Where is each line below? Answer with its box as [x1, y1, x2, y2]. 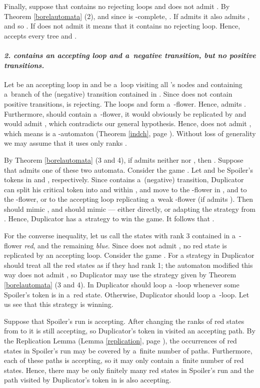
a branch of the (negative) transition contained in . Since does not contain [4, 89, 232, 99]
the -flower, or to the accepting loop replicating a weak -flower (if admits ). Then [4, 194, 253, 204]
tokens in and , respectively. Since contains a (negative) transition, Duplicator [4, 174, 244, 185]
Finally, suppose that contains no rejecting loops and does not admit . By [4, 1, 230, 11]
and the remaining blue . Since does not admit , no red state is [37, 240, 227, 250]
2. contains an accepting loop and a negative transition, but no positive [4, 50, 256, 60]
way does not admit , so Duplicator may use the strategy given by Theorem [4, 269, 236, 280]
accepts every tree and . [4, 30, 77, 41]
